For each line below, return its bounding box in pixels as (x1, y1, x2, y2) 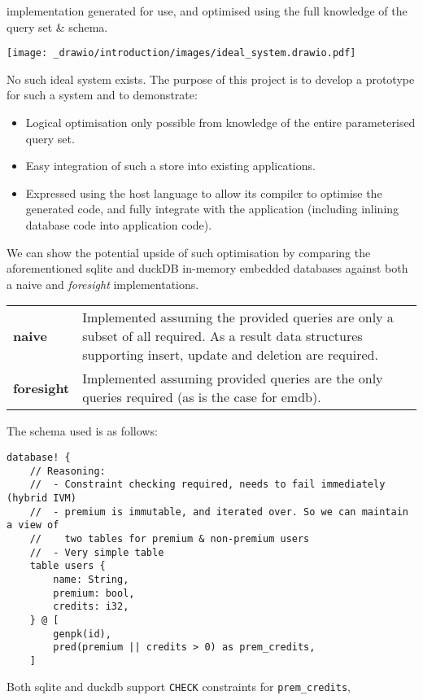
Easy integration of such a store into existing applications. (25, 157, 316, 174)
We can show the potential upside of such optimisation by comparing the (7, 243, 371, 260)
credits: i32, (53, 601, 129, 613)
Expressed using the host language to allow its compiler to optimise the (25, 184, 382, 201)
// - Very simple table (29, 546, 164, 558)
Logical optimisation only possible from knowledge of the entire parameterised (25, 114, 416, 131)
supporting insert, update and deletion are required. (82, 345, 378, 365)
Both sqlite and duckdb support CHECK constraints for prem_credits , (7, 678, 351, 695)
